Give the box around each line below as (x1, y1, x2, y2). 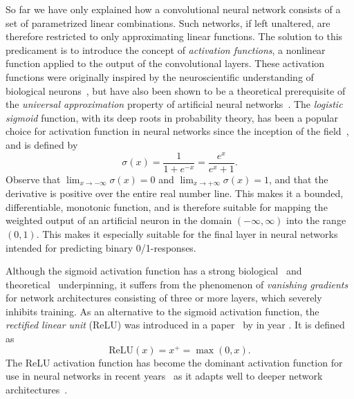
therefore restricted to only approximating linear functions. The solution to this (6, 29, 343, 44)
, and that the (268, 171, 328, 186)
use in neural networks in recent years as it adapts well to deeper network (6, 369, 323, 383)
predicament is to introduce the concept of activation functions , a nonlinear (6, 42, 326, 57)
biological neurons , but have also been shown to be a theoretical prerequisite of (6, 83, 346, 98)
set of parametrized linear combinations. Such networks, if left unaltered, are (6, 15, 330, 30)
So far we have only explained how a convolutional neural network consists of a (6, 2, 341, 16)
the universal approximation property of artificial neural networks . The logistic (6, 97, 343, 111)
